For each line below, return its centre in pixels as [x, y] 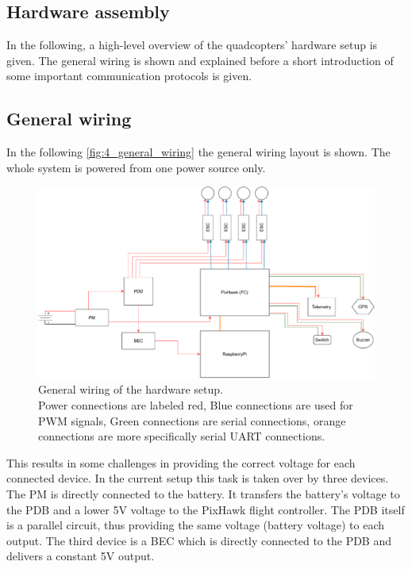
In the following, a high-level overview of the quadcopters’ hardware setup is [192, 45]
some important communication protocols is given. [129, 76]
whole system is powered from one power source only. [136, 167]
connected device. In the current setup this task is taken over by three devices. [198, 478]
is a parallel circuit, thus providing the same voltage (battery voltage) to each [195, 525]
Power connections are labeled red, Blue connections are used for [196, 404]
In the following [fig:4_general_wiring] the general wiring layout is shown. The [198, 152]
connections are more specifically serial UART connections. [182, 436]
